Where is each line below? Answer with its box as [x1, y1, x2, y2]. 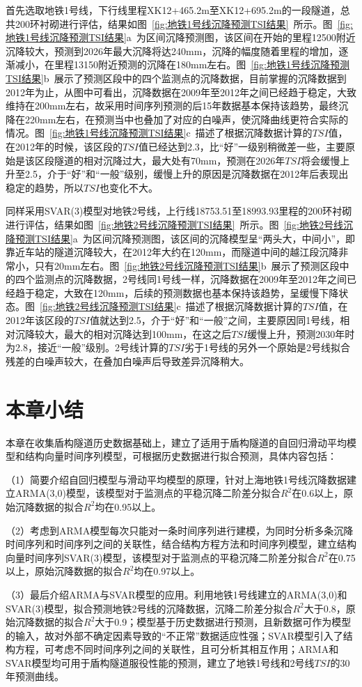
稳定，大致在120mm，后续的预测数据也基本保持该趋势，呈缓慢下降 [34, 285, 339, 300]
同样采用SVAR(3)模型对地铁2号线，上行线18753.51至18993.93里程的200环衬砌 [6, 203, 352, 218]
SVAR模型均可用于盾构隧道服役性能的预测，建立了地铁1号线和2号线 [6, 655, 315, 670]
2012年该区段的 [6, 313, 74, 327]
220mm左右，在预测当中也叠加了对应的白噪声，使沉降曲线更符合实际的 [24, 111, 349, 126]
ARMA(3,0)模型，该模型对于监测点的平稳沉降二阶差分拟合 [15, 486, 281, 500]
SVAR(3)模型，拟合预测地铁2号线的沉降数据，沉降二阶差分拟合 [6, 601, 293, 615]
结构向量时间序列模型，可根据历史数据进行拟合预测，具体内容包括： [24, 449, 337, 463]
